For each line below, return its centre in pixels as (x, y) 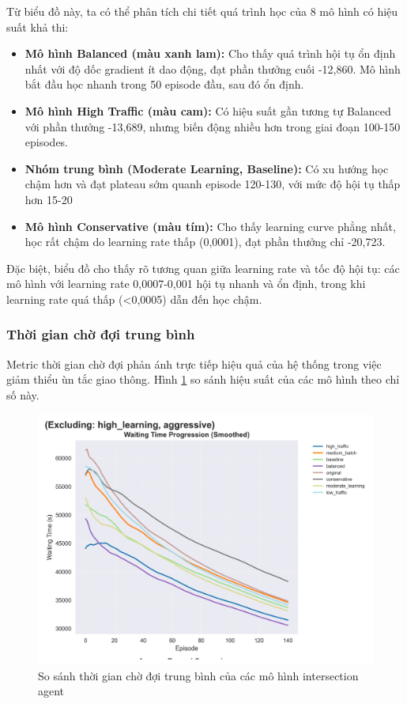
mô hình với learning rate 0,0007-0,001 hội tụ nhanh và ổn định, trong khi (186, 284)
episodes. (47, 142)
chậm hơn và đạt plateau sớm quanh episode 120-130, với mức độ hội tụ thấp (213, 184)
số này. (23, 394)
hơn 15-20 (49, 199)
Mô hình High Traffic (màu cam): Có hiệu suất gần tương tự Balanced (208, 110)
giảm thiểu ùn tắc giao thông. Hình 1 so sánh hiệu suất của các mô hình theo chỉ (203, 379)
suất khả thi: (38, 26)
